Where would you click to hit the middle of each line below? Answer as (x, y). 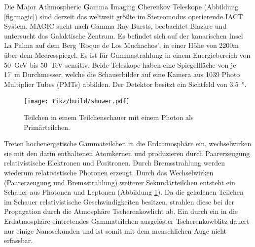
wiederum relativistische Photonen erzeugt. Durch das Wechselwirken (109, 172)
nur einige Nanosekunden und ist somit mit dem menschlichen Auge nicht (115, 230)
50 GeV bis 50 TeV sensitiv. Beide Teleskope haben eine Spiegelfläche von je (120, 64)
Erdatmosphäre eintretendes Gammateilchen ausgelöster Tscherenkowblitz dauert (127, 221)
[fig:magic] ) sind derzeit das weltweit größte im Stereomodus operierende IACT (124, 16)
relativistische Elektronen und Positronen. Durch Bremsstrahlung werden (114, 163)
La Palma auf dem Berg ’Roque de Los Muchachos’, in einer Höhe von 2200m (121, 45)
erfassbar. (18, 240)
